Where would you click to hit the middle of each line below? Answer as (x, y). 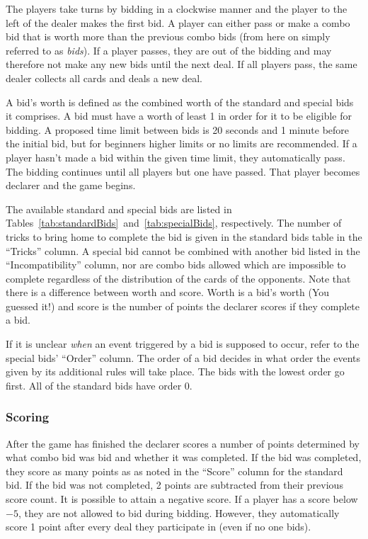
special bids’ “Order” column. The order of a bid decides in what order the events (183, 357)
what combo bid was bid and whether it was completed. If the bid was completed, (184, 457)
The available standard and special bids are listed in (119, 209)
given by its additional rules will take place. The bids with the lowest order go (175, 371)
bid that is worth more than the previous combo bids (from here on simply (168, 36)
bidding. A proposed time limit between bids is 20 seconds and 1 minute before (178, 129)
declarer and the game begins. (71, 185)
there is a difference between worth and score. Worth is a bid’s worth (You (168, 292)
